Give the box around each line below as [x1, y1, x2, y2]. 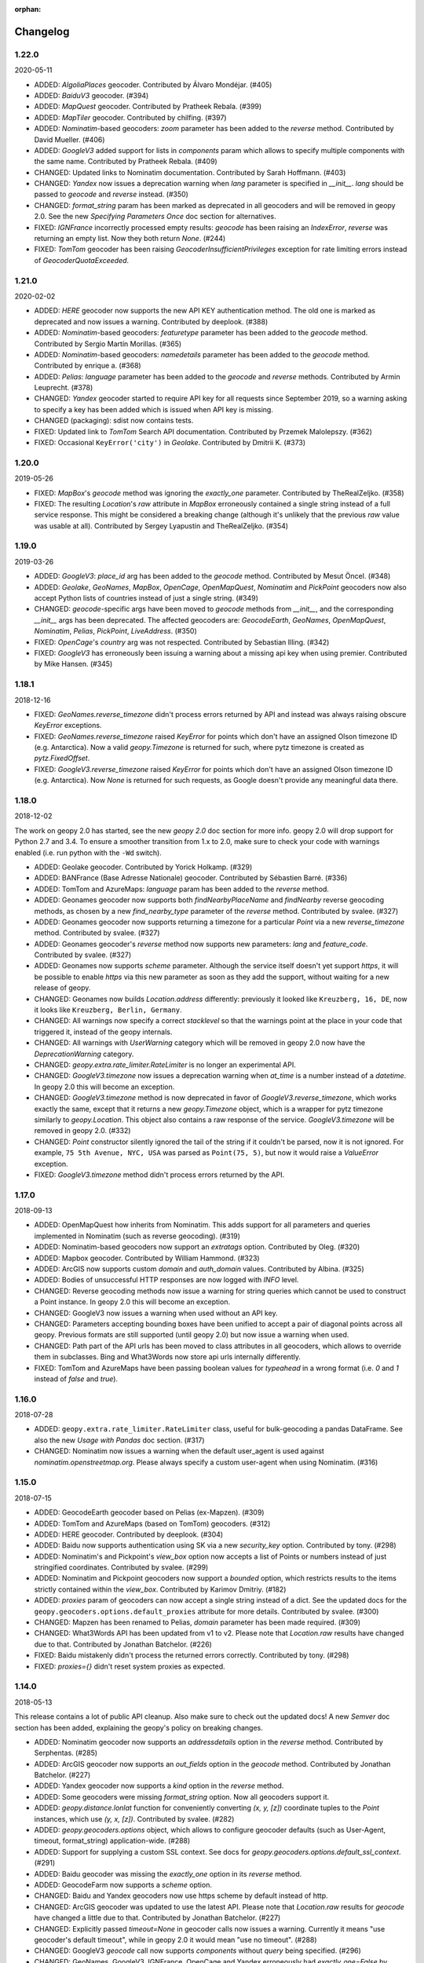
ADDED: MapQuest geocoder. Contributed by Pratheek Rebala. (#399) [34, 102, 262, 111]
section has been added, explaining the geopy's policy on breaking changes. [14, 1723, 263, 1732]
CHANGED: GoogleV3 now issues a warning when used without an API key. [34, 1308, 278, 1318]
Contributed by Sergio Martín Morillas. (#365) [34, 338, 182, 349]
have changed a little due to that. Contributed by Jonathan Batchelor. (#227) [34, 1913, 281, 1923]
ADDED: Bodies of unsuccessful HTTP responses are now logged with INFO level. [34, 1275, 299, 1285]
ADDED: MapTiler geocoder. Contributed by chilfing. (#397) [34, 112, 227, 122]
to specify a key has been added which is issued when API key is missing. [34, 404, 274, 414]
